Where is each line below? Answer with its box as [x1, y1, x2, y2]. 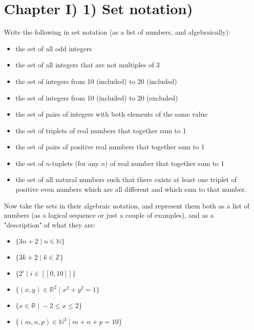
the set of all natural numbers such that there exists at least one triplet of [15, 174, 237, 185]
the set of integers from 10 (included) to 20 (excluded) [15, 92, 178, 103]
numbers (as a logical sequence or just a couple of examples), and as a [4, 210, 214, 220]
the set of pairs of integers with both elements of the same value [15, 109, 208, 119]
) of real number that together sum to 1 [105, 158, 224, 168]
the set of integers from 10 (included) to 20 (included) [15, 76, 177, 86]
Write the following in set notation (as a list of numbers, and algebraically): [4, 27, 231, 37]
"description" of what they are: [4, 219, 96, 229]
